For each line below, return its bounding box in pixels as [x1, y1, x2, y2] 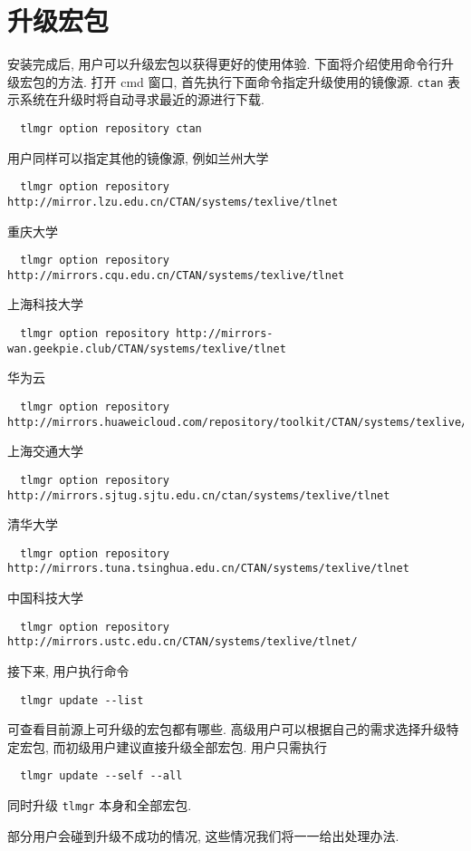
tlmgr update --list [20, 693, 144, 707]
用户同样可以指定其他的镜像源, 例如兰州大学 [7, 148, 269, 167]
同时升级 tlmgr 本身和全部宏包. [7, 796, 192, 815]
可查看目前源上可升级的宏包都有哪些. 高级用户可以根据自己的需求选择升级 [7, 720, 447, 739]
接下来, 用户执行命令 [7, 661, 130, 680]
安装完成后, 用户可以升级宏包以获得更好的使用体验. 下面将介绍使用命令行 [7, 54, 442, 73]
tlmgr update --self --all [20, 769, 183, 783]
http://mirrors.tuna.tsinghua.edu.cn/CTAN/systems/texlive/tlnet [7, 562, 409, 575]
